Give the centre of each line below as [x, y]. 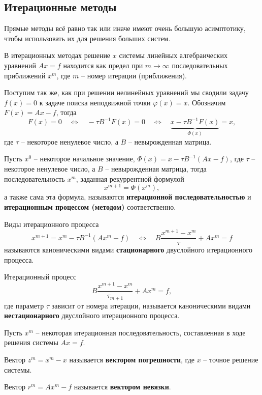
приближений [25, 75]
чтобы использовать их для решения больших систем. [87, 38]
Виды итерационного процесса [52, 224]
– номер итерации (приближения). [134, 75]
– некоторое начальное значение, [84, 159]
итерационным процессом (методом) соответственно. [90, 206]
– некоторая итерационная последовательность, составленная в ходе [141, 332]
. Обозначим [207, 102]
